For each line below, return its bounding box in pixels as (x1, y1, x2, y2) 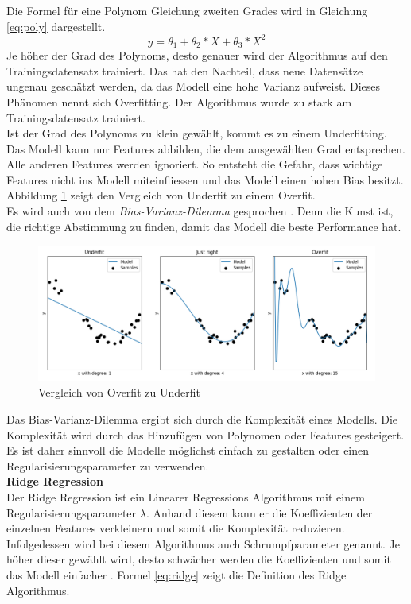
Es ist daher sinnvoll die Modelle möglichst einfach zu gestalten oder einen (6, 442, 370, 459)
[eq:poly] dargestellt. (6, 17, 106, 34)
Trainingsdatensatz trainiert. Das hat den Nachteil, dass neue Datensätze (6, 62, 363, 79)
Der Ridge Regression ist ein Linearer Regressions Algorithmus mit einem (6, 489, 365, 505)
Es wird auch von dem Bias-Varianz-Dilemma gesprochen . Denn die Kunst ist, (6, 203, 394, 219)
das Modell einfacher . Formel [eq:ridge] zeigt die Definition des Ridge (6, 566, 347, 583)
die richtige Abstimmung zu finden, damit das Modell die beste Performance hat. (6, 218, 401, 234)
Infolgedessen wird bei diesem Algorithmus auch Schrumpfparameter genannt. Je (6, 535, 400, 552)
